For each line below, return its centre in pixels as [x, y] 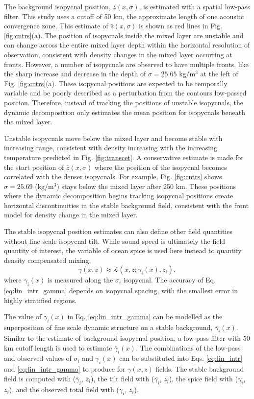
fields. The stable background [200, 369]
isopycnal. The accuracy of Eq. [169, 280]
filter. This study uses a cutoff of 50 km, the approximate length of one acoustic [124, 16]
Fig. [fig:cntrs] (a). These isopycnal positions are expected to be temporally [116, 83]
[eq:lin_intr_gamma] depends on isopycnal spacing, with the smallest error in [121, 291]
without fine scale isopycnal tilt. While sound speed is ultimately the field [115, 241]
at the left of [219, 74]
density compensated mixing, [48, 260]
